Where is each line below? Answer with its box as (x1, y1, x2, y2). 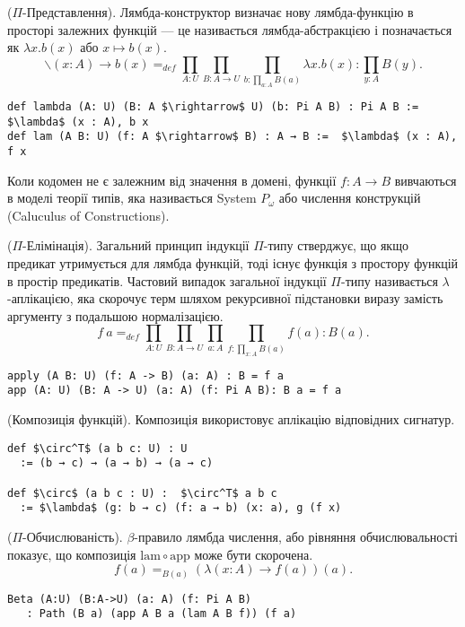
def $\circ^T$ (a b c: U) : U (7, 441, 188, 455)
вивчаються (394, 170, 457, 189)
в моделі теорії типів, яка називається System (7, 188, 257, 207)
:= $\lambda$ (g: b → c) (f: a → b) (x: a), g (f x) (20, 501, 342, 515)
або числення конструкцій (278, 188, 421, 207)
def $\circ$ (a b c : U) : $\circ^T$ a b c (7, 486, 277, 500)
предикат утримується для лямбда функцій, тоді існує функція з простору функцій (7, 254, 459, 273)
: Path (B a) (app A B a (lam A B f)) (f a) (26, 607, 297, 621)
